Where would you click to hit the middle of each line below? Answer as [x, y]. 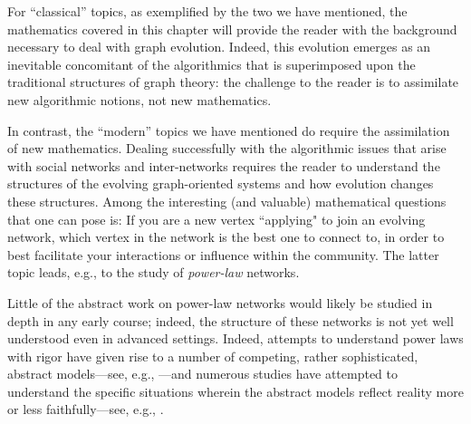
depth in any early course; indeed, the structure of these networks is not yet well [231, 320]
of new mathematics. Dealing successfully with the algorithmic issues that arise [227, 148]
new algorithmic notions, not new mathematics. [139, 99]
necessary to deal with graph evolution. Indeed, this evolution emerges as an [219, 47]
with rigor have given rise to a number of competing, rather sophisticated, [213, 356]
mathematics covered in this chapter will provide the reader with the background [232, 29]
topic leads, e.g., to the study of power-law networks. [154, 272]
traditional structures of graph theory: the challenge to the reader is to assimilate [233, 82]
